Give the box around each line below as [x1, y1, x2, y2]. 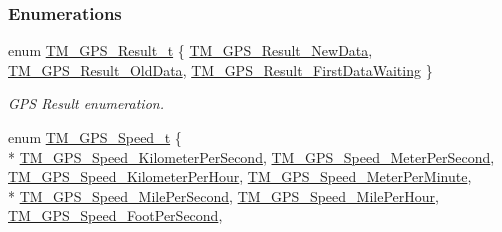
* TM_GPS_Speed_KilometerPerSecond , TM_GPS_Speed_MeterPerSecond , [8, 146, 495, 167]
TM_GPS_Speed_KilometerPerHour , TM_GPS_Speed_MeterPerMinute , [8, 166, 472, 187]
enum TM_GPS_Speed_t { [8, 127, 182, 147]
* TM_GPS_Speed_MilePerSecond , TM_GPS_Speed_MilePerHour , [8, 185, 439, 206]
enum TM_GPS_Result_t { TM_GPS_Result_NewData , [8, 40, 373, 61]
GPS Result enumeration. [8, 93, 164, 114]
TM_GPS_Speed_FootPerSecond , [8, 205, 223, 226]
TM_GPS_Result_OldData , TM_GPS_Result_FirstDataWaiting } [8, 59, 433, 80]
